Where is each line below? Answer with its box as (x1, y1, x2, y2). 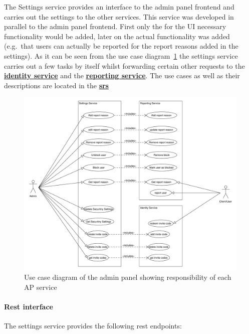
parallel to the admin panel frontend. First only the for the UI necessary (4, 21, 226, 32)
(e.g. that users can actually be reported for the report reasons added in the (4, 41, 238, 51)
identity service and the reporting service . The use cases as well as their (4, 70, 240, 81)
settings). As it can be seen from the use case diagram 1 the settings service (4, 50, 238, 61)
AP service (24, 282, 57, 292)
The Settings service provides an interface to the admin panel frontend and (4, 2, 234, 12)
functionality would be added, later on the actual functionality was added (4, 31, 230, 41)
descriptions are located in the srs (4, 80, 109, 90)
